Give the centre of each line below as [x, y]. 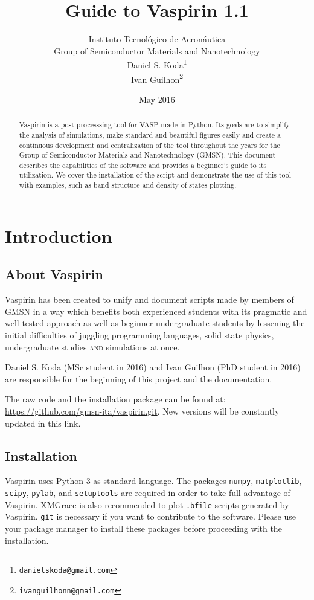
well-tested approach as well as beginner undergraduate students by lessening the [155, 323]
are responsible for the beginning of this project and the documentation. [139, 379]
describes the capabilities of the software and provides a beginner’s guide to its [143, 165]
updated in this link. [43, 423]
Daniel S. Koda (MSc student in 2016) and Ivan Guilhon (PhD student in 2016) [153, 367]
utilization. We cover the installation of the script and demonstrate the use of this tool [155, 175]
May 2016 [157, 99]
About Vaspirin [54, 274]
